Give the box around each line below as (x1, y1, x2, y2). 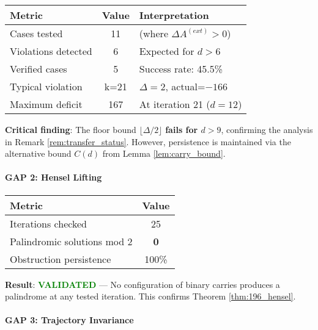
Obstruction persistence (10, 251, 111, 266)
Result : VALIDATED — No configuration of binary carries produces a (5, 278, 280, 290)
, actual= (165, 79, 205, 93)
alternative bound (5, 147, 72, 160)
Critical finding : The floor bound (5, 123, 136, 135)
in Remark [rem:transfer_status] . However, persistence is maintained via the (5, 135, 291, 148)
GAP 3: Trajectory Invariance (5, 314, 134, 326)
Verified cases (10, 62, 67, 76)
